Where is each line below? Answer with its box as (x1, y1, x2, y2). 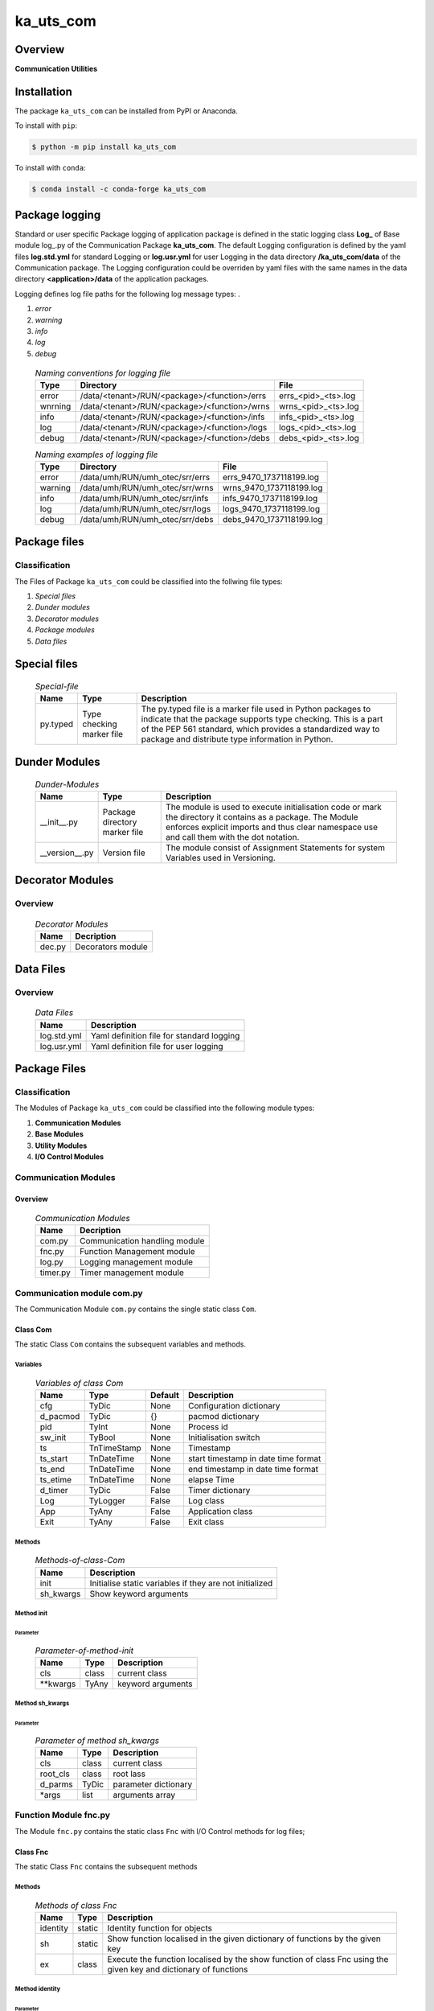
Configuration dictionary (187, 1400, 280, 1412)
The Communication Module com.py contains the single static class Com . (14, 1304, 257, 1314)
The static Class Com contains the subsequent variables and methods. (14, 1339, 247, 1349)
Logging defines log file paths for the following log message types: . (14, 289, 240, 298)
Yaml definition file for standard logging (90, 1030, 240, 1041)
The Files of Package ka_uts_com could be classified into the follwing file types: (14, 576, 283, 586)
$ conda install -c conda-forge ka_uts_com (31, 185, 207, 194)
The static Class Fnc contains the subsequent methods (14, 1862, 199, 1872)
